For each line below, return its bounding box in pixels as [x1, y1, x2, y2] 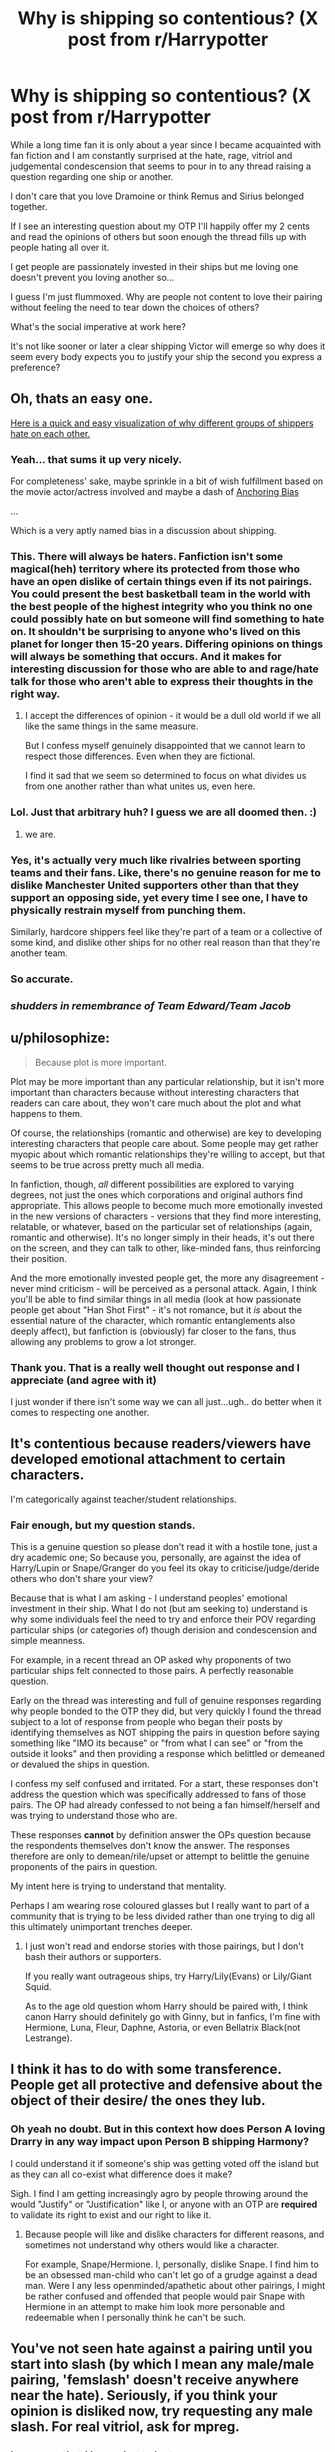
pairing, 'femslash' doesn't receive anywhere [10, 2372, 300, 2389]
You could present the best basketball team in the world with [10, 587, 311, 601]
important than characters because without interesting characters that [10, 1086, 300, 1098]
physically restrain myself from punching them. [10, 903, 247, 917]
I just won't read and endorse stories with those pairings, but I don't [24, 1940, 305, 1952]
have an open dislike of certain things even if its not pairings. [10, 574, 313, 588]
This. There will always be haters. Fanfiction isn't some [10, 549, 284, 563]
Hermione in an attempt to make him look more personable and [24, 2300, 285, 2312]
